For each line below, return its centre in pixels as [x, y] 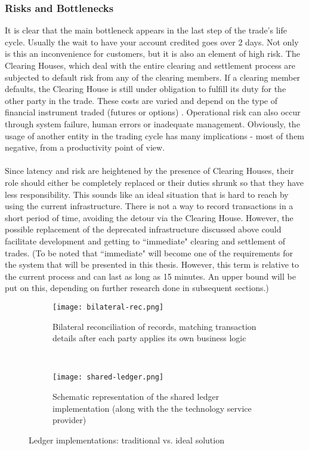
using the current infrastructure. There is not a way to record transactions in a [149, 206]
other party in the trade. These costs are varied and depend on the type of [141, 100]
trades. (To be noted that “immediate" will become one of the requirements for [149, 252]
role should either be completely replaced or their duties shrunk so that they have [154, 182]
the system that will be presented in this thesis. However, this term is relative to [152, 264]
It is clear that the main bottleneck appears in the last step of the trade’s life [146, 30]
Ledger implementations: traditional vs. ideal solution [126, 440]
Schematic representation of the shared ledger [136, 396]
